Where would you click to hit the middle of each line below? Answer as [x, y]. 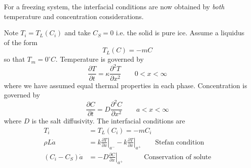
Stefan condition [180, 142]
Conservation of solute [177, 157]
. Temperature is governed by [100, 59]
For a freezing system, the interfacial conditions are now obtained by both [114, 6]
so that [14, 59]
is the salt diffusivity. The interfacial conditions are [108, 121]
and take [77, 33]
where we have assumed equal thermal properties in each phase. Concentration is [125, 85]
